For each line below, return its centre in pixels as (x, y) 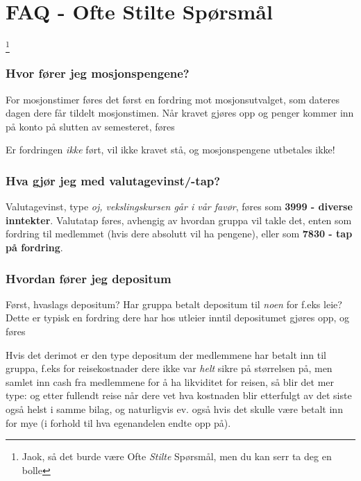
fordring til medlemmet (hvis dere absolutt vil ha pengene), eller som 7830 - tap (179, 234)
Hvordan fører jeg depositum (89, 278)
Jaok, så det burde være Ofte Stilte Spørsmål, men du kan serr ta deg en (177, 456)
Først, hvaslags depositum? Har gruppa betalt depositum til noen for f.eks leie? (174, 304)
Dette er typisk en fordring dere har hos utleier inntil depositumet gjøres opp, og (178, 318)
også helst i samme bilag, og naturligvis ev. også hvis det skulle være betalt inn (174, 409)
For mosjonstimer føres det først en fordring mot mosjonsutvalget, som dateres (173, 99)
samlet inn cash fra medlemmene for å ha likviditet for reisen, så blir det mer (170, 381)
